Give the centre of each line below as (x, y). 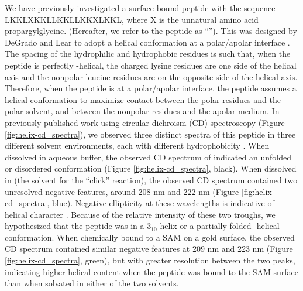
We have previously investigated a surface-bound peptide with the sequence (140, 8)
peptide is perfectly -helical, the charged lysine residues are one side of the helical (151, 65)
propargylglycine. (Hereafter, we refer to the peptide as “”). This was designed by (151, 31)
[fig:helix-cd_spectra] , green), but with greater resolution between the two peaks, (150, 260)
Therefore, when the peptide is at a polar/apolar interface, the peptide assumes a (151, 88)
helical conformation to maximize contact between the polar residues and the (143, 99)
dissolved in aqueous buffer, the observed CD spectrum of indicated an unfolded (148, 157)
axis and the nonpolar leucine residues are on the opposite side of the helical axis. (151, 76)
